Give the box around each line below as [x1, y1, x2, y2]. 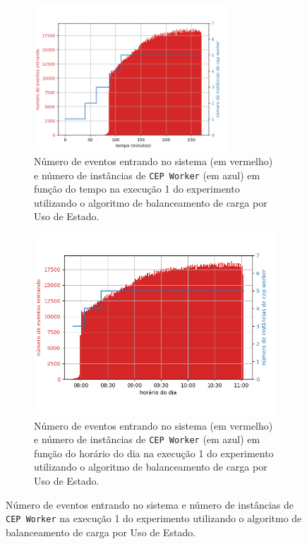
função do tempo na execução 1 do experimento [34, 181, 240, 196]
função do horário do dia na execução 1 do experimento [34, 445, 274, 460]
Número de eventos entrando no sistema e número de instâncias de [6, 497, 294, 512]
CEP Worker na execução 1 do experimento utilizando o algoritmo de [6, 511, 302, 526]
